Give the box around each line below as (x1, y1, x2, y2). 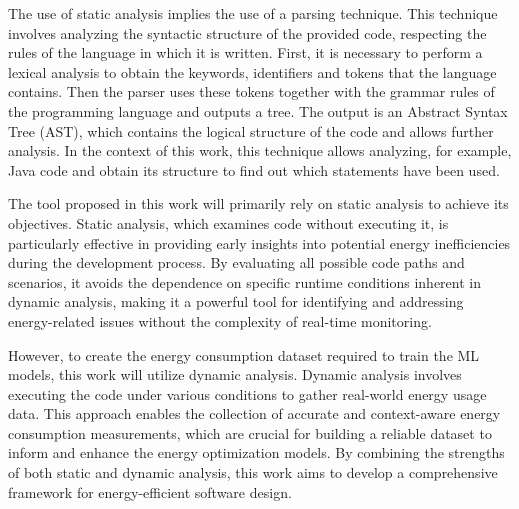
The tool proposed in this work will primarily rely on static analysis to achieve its (8, 193, 509, 214)
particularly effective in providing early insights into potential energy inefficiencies (8, 232, 511, 253)
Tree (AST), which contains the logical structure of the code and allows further (8, 120, 494, 141)
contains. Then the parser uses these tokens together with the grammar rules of (8, 81, 495, 102)
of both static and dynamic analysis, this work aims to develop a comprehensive (8, 462, 498, 483)
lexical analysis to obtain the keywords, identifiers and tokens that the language (8, 61, 497, 82)
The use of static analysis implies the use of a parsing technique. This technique (8, 3, 498, 23)
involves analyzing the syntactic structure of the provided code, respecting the (8, 22, 487, 43)
